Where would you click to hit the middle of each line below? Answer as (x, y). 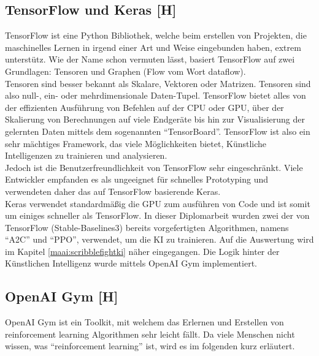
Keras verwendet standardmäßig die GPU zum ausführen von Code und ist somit (158, 203)
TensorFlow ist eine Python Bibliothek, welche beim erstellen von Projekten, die (156, 35)
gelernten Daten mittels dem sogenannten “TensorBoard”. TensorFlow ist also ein (158, 131)
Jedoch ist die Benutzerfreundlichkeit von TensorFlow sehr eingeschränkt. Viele (154, 167)
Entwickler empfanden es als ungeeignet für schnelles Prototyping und (137, 179)
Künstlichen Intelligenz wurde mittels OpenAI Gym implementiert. (131, 263)
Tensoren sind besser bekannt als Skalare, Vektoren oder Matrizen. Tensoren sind (158, 83)
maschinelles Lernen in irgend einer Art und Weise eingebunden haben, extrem (153, 47)
